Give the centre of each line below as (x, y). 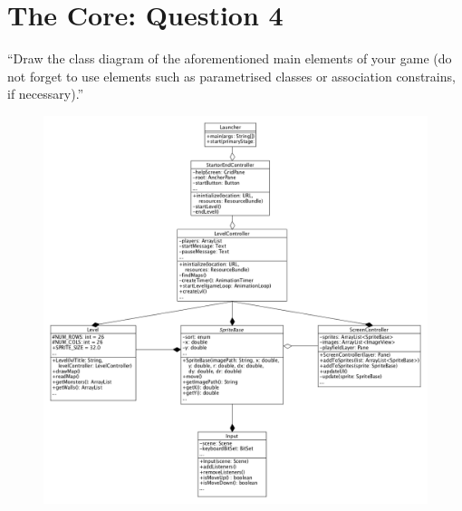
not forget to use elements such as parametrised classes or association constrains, (231, 76)
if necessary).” (46, 94)
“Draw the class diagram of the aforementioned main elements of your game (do (230, 58)
